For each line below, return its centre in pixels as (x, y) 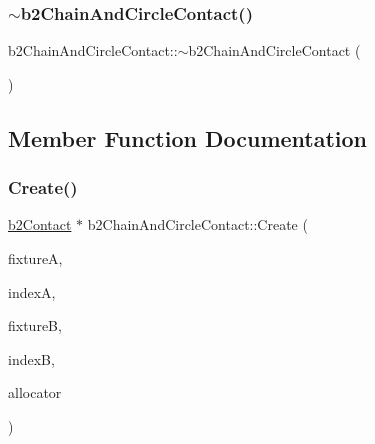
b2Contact (40, 224)
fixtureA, (35, 258)
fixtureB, (35, 325)
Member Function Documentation (188, 137)
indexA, (32, 291)
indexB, (31, 358)
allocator (35, 392)
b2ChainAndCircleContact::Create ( (197, 224)
